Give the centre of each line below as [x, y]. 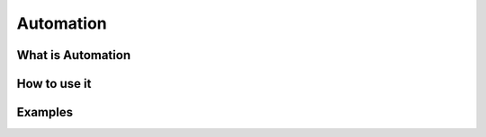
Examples [45, 112]
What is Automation [73, 55]
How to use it [54, 84]
